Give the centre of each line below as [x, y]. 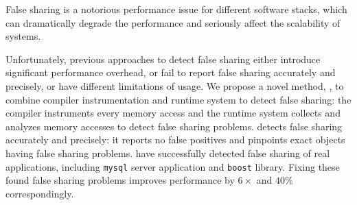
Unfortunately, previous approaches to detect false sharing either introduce [163, 59]
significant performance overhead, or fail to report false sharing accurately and [171, 72]
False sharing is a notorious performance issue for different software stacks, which [176, 9]
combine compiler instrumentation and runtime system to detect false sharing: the [178, 99]
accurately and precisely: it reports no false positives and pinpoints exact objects [175, 140]
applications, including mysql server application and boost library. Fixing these [173, 166]
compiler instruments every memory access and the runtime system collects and [173, 113]
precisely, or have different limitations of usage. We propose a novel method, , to [175, 85]
